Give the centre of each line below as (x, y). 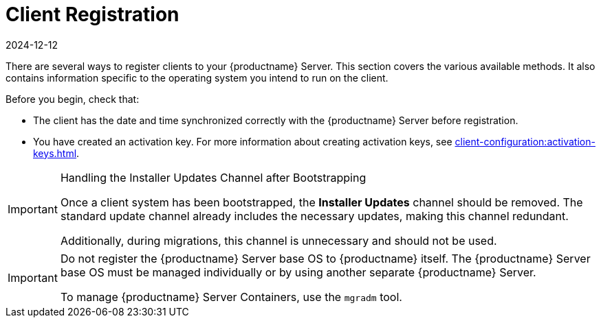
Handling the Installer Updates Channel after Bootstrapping (213, 177)
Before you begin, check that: (73, 99)
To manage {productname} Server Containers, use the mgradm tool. (231, 297)
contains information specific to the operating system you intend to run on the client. (197, 77)
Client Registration (92, 14)
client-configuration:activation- (525, 141)
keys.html (55, 153)
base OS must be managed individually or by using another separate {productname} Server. (298, 272)
